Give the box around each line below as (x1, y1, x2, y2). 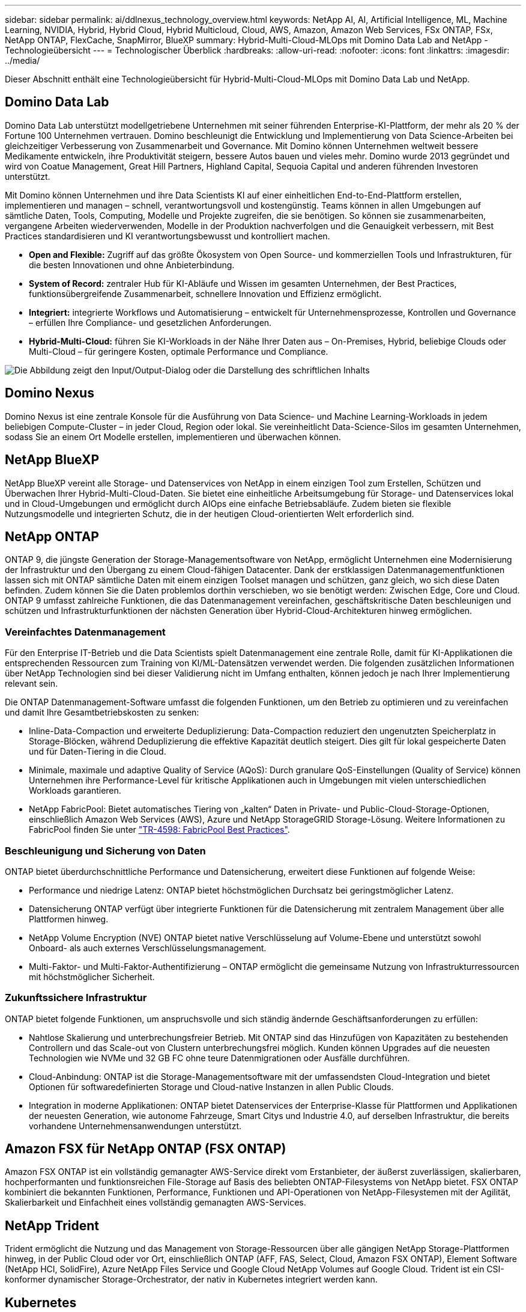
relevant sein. (5, 678, 58, 689)
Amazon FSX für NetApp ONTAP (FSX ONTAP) (5, 1141, 286, 1157)
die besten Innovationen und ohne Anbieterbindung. (29, 259, 235, 270)
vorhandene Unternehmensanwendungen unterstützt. (29, 1120, 242, 1131)
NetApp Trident (5, 1218, 100, 1233)
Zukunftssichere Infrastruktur (5, 992, 147, 1004)
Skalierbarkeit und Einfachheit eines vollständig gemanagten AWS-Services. (5, 1197, 306, 1208)
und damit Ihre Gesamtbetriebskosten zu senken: (5, 707, 199, 718)
